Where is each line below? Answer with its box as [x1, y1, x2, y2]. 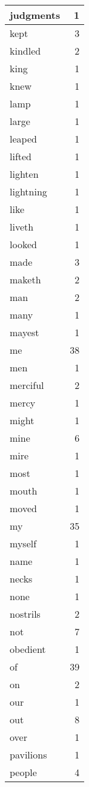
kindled [10, 44, 41, 58]
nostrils [10, 607, 41, 621]
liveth [10, 220, 34, 234]
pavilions [10, 748, 47, 762]
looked [10, 237, 37, 251]
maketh [10, 272, 41, 286]
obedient [10, 642, 46, 656]
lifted [10, 149, 32, 163]
